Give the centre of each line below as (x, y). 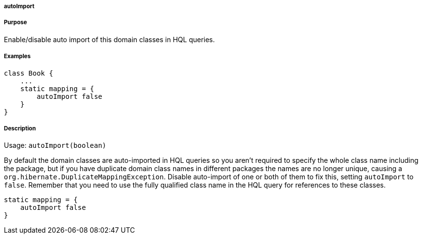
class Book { (29, 73)
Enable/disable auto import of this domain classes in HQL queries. (109, 39)
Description (20, 128)
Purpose (16, 23)
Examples (17, 56)
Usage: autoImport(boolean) (55, 145)
